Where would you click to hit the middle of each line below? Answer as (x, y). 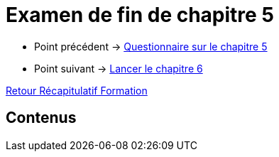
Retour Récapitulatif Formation (77, 90)
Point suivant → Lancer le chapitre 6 (119, 68)
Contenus (41, 118)
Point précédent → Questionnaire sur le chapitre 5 (151, 46)
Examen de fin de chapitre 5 (140, 15)
